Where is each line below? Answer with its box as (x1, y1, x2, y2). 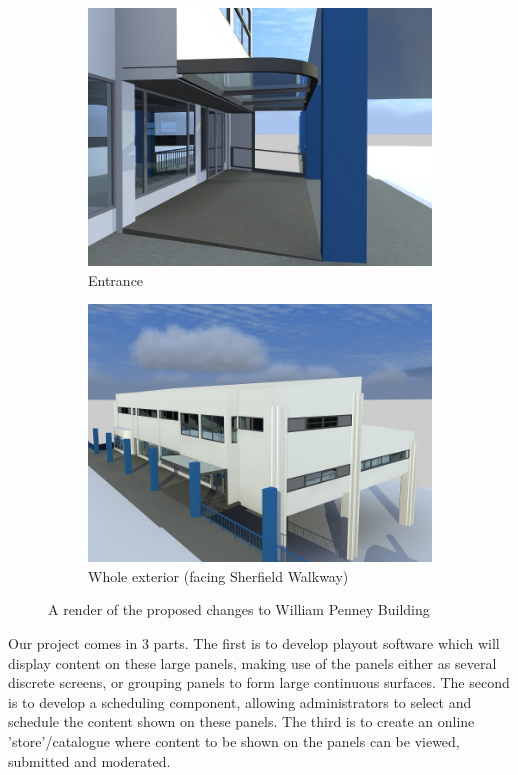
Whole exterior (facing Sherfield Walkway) (88, 565, 349, 586)
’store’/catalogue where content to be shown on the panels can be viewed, (8, 730, 460, 751)
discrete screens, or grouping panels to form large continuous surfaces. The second (8, 672, 510, 693)
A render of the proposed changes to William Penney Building (48, 599, 430, 620)
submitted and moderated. (8, 750, 171, 771)
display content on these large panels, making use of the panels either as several (8, 652, 497, 673)
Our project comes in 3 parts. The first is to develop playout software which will (8, 632, 500, 653)
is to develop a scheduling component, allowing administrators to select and (8, 691, 472, 712)
